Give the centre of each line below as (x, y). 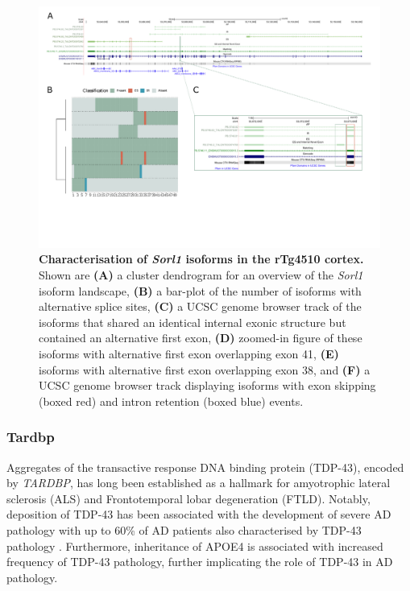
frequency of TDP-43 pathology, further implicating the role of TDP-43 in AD (200, 562)
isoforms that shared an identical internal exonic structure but (193, 322)
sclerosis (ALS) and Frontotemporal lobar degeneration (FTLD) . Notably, (188, 498)
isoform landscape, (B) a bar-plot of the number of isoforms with (200, 290)
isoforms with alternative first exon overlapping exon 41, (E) (189, 353)
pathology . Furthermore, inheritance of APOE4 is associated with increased (195, 546)
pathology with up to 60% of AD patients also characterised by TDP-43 (184, 529)
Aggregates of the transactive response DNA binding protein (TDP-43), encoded (205, 467)
